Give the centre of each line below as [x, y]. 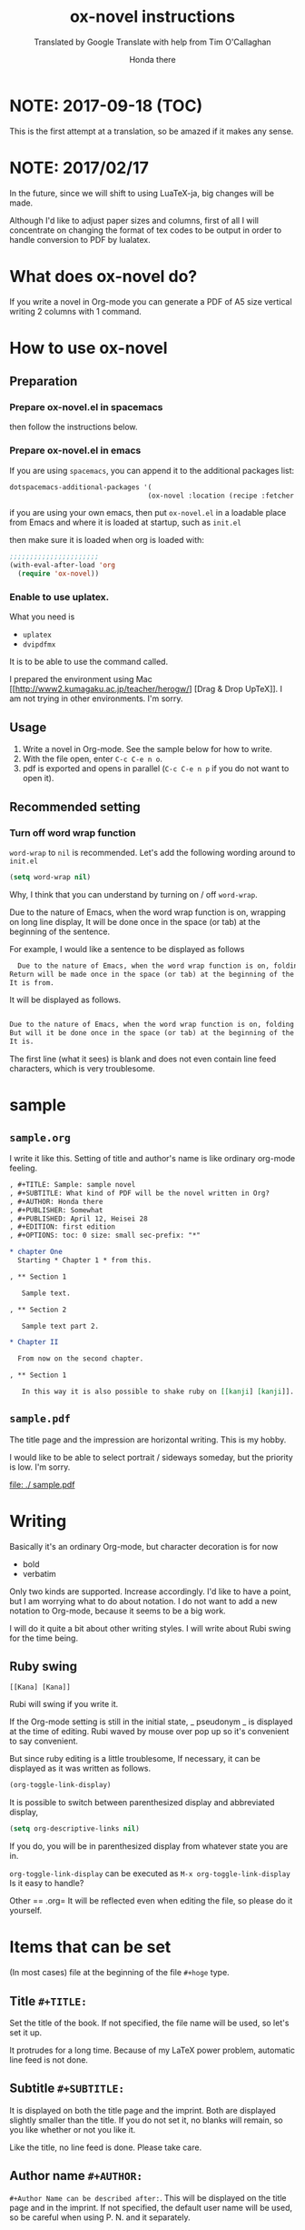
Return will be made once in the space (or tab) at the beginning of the [152, 974]
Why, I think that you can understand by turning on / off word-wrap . [133, 894]
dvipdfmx [39, 645]
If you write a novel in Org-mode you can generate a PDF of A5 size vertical [151, 301]
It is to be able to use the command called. [89, 662]
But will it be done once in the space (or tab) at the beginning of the [152, 1033]
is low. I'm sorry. [40, 1467]
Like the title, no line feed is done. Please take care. [106, 2147]
